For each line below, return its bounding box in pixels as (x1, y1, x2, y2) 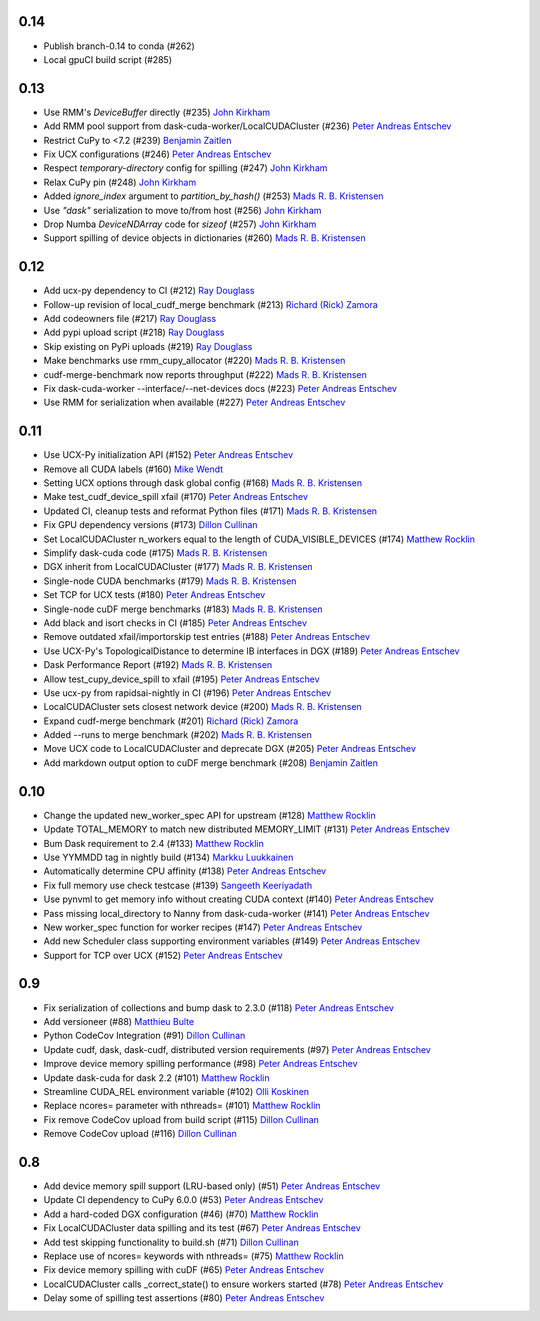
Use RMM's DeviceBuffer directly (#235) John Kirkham (43, 106, 271, 118)
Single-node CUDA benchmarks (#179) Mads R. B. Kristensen (43, 575, 297, 587)
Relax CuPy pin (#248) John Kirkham (43, 176, 197, 188)
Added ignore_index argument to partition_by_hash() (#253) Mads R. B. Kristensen (43, 190, 384, 202)
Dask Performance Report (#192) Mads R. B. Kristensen (43, 659, 273, 671)
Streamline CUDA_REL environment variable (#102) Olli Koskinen (43, 1085, 310, 1097)
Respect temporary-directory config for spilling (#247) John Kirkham (43, 162, 328, 174)
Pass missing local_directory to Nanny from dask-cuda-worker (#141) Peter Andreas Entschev (43, 907, 430, 919)
